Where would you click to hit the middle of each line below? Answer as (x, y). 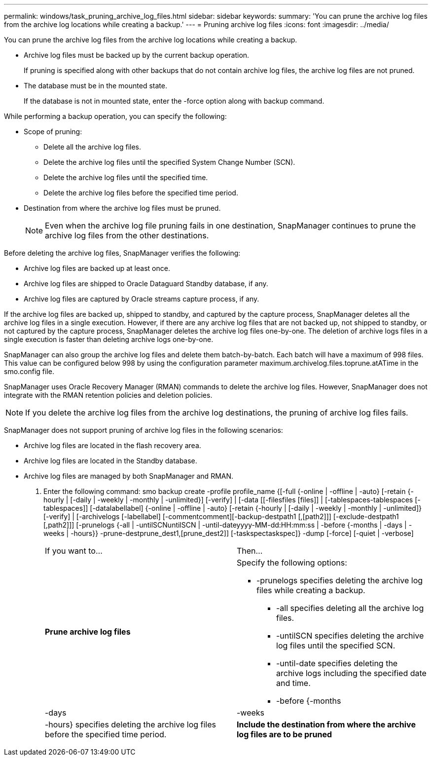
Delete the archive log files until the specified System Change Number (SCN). (169, 162)
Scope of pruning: (53, 132)
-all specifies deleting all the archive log (350, 608)
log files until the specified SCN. (336, 646)
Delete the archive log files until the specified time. (126, 177)
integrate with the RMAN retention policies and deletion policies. (108, 395)
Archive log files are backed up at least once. (97, 268)
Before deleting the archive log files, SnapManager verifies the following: (122, 253)
